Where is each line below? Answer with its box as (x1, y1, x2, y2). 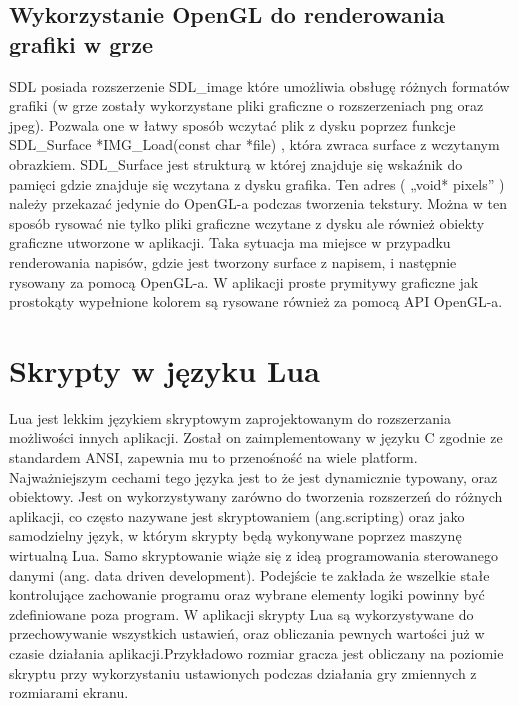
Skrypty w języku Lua (9, 349, 320, 390)
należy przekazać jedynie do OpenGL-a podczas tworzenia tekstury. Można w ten (9, 193, 507, 214)
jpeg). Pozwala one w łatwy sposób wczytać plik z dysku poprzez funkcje (9, 114, 456, 135)
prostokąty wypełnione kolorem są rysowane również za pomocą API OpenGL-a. (9, 291, 503, 312)
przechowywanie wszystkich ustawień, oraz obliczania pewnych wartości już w (9, 623, 485, 644)
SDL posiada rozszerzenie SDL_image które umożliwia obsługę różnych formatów (9, 75, 510, 96)
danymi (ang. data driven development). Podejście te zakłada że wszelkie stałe (9, 564, 490, 585)
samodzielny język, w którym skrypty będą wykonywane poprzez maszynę (9, 525, 462, 546)
